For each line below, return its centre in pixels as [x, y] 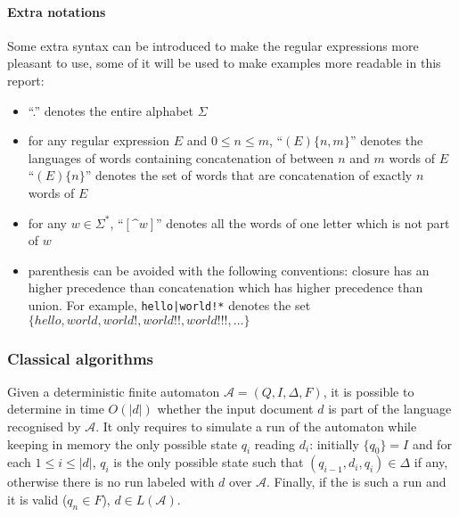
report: [26, 80]
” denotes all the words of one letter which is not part [303, 222]
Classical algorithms [81, 358]
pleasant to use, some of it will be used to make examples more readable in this [224, 63]
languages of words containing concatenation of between [181, 157]
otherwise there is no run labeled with [111, 482]
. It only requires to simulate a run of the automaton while [256, 426]
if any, [431, 462]
